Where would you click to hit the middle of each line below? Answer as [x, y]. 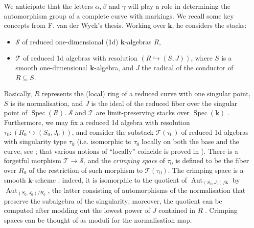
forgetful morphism [33, 160]
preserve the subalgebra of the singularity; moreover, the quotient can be [113, 200]
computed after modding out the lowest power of [77, 210]
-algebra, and [114, 67]
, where [202, 58]
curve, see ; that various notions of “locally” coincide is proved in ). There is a [121, 151]
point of [16, 113]
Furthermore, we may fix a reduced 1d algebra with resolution [97, 122]
